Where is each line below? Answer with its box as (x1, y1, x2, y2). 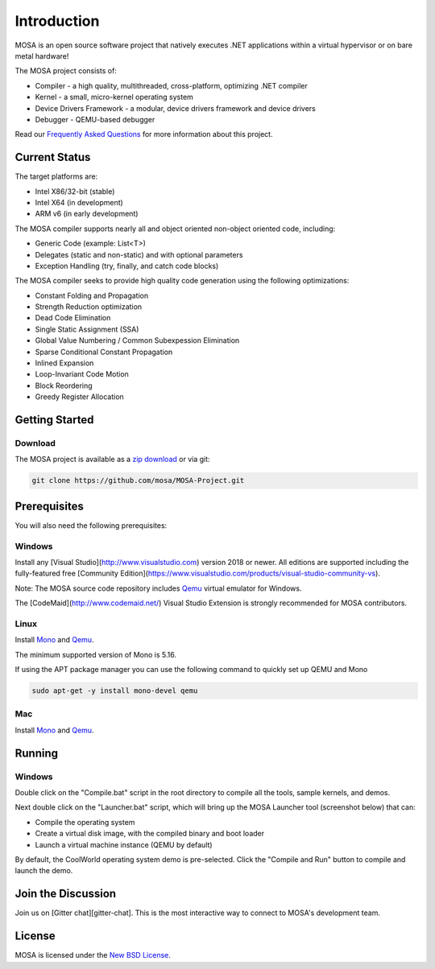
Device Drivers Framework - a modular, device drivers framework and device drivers (35, 103, 316, 113)
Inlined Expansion (35, 358, 94, 368)
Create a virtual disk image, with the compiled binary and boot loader (35, 829, 265, 839)
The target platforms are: (14, 171, 98, 181)
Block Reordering (35, 381, 93, 390)
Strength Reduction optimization (35, 302, 143, 311)
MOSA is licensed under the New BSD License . (14, 950, 171, 960)
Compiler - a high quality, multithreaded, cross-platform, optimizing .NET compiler (35, 80, 308, 90)
